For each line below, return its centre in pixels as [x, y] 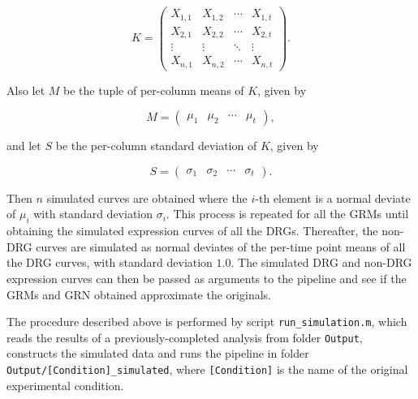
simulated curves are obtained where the [147, 197]
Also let [26, 90]
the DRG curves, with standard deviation [110, 262]
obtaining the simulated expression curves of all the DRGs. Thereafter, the [192, 231]
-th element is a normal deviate [333, 197]
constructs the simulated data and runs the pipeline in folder [158, 353]
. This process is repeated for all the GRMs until [287, 214]
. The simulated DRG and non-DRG [321, 262]
